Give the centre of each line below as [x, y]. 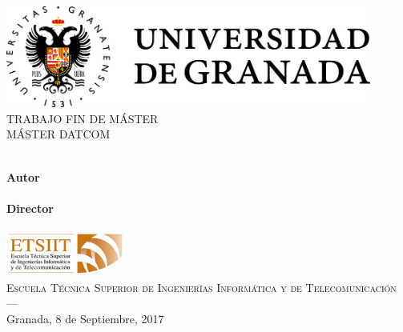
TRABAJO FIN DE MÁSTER [83, 118]
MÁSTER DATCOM [58, 134]
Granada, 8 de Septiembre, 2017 [85, 318]
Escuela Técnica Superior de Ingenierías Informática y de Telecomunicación [201, 287]
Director [30, 208]
